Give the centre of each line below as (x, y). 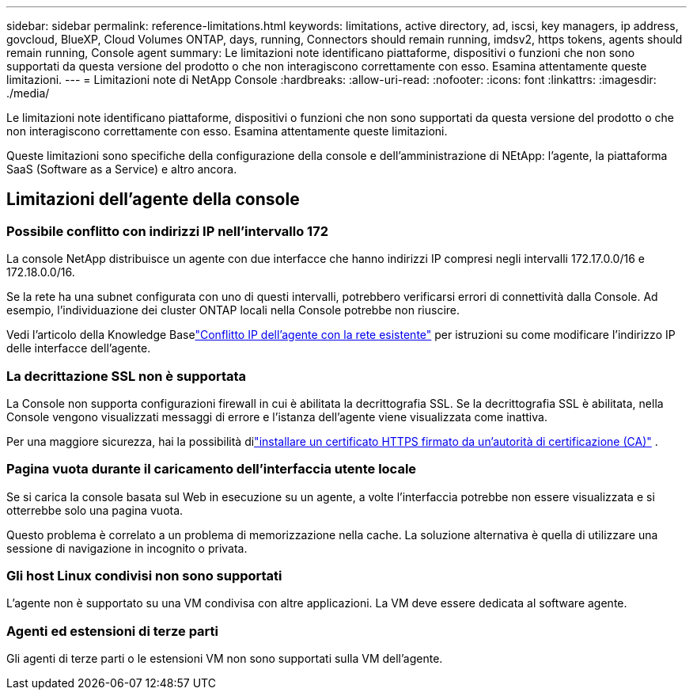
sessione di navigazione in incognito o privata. (127, 548)
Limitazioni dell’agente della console (153, 200)
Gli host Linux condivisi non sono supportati (144, 576)
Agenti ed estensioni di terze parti (113, 631)
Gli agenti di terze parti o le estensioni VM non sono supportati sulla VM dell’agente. (225, 659)
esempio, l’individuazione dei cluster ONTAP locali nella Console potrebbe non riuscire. (233, 310)
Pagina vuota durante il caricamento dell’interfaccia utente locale (212, 469)
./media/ (28, 93)
